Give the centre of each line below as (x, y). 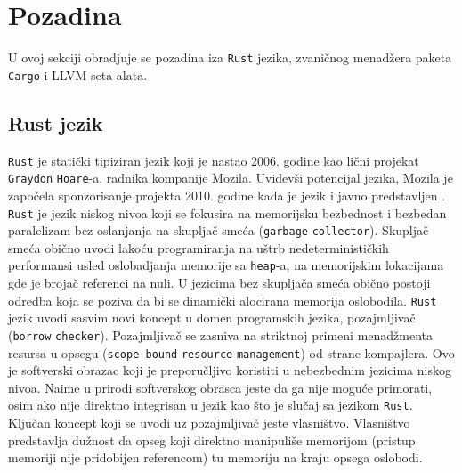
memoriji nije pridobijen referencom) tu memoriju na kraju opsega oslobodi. (215, 457)
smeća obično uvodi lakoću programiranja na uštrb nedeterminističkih (199, 247)
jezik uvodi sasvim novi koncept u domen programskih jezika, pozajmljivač (212, 318)
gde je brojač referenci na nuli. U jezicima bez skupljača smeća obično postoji (219, 283)
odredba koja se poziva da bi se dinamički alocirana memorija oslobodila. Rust (223, 300)
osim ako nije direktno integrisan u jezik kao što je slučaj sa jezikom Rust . (211, 405)
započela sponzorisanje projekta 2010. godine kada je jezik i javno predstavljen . (227, 195)
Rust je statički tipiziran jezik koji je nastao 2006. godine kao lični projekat (214, 160)
